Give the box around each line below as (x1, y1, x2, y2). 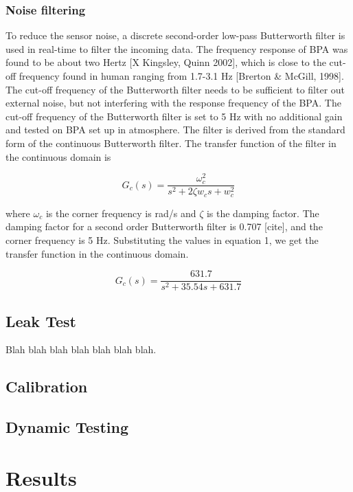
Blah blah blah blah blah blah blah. (5, 342, 157, 357)
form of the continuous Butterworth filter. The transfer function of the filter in (5, 135, 337, 150)
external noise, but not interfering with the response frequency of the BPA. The (5, 96, 341, 110)
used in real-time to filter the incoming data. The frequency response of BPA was (5, 41, 348, 56)
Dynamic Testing (5, 416, 128, 438)
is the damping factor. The (206, 205, 319, 220)
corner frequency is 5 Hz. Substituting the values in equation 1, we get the (5, 232, 319, 247)
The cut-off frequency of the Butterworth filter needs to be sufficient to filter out (5, 82, 345, 96)
